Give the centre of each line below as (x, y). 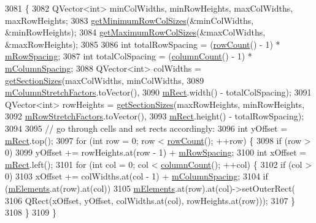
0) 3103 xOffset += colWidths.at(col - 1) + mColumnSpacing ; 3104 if (137, 176)
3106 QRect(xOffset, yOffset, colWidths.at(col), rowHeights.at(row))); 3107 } (150, 200)
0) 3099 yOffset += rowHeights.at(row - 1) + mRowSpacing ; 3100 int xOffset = (156, 152)
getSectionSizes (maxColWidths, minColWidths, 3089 (105, 80)
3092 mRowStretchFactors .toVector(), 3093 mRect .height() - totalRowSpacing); (155, 116)
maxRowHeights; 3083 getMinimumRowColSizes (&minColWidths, (129, 20)
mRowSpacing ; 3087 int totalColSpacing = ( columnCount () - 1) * (129, 56)
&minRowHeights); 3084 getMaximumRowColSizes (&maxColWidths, (135, 32)
